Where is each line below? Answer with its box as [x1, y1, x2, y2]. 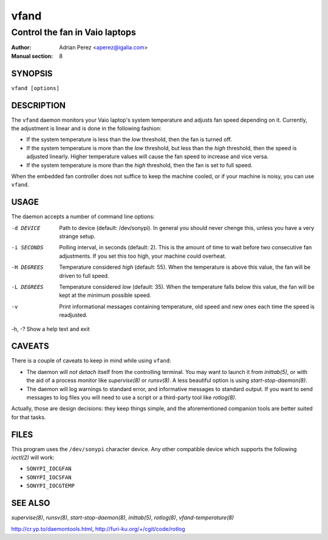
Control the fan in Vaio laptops [11, 27, 137, 38]
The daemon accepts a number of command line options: [11, 213, 155, 220]
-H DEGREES [11, 264, 44, 271]
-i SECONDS [11, 244, 44, 251]
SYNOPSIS [11, 68, 53, 78]
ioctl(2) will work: [11, 454, 55, 462]
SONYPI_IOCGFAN [26, 465, 72, 472]
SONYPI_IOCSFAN [26, 474, 72, 480]
